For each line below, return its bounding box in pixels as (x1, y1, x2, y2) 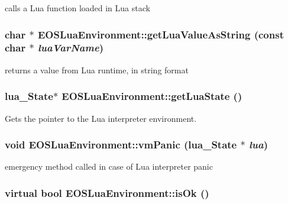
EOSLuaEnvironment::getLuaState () (62, 89, 242, 103)
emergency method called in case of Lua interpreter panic (5, 160, 213, 173)
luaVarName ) (37, 40, 104, 55)
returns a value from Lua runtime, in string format (5, 63, 189, 76)
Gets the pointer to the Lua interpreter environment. (5, 112, 197, 124)
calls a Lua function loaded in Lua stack (5, 2, 150, 14)
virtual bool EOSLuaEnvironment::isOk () (5, 185, 209, 200)
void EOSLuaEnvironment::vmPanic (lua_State (5, 137, 237, 152)
